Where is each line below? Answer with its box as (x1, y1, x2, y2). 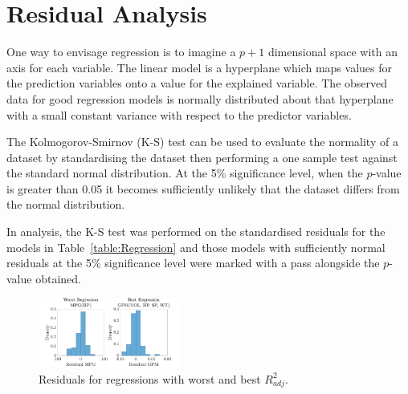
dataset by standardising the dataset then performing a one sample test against (6, 148, 398, 165)
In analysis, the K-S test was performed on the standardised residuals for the (6, 223, 386, 240)
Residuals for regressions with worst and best (39, 370, 261, 387)
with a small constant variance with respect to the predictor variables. (6, 106, 352, 123)
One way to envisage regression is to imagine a (6, 43, 236, 60)
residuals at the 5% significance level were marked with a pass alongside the (6, 254, 380, 271)
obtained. (35, 270, 81, 286)
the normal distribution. (6, 196, 125, 213)
